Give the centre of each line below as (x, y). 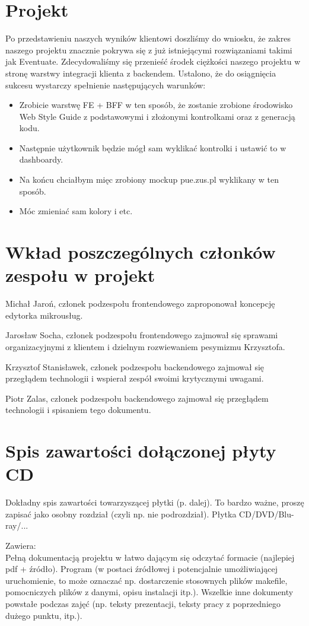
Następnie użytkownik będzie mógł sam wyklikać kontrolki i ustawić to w (153, 147)
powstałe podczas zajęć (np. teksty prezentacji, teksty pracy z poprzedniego (143, 603)
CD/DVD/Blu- (267, 514)
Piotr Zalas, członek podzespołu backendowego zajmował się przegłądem (137, 398)
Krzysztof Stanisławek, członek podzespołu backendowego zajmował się (135, 366)
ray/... (17, 525)
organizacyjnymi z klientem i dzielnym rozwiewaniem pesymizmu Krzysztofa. (145, 346)
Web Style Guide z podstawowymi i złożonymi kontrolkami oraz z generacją (157, 116)
